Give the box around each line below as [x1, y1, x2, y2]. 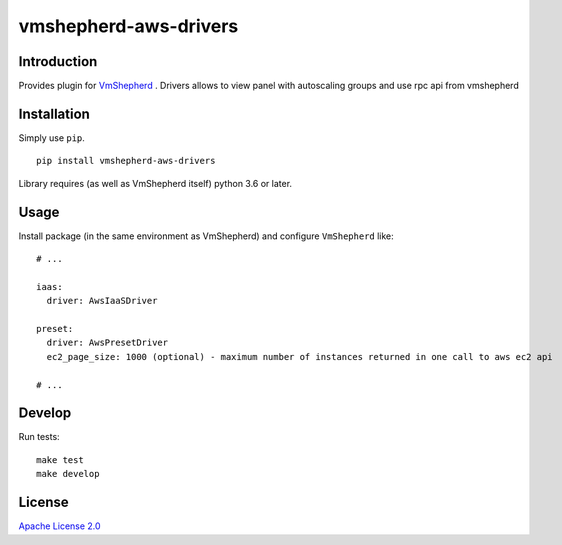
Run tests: [18, 431, 60, 443]
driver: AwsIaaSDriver [46, 295, 158, 307]
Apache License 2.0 [18, 520, 101, 532]
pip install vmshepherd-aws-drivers [36, 155, 216, 167]
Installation [18, 105, 90, 122]
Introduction [18, 53, 98, 70]
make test [36, 454, 84, 465]
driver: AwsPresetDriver [46, 337, 169, 349]
